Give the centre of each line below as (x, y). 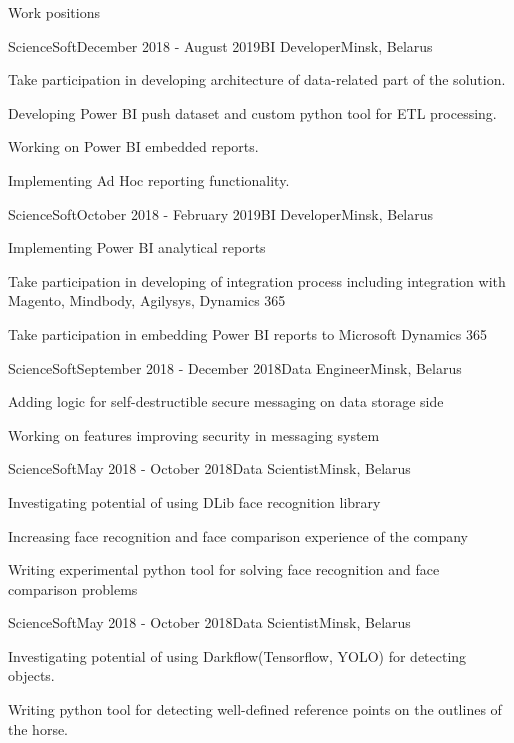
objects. (31, 675)
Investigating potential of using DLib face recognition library (194, 501)
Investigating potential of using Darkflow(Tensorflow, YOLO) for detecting (237, 655)
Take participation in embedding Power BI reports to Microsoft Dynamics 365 (247, 333)
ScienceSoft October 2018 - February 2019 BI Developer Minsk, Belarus (221, 213)
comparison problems (73, 588)
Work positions (54, 12)
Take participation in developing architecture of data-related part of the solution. (257, 79)
